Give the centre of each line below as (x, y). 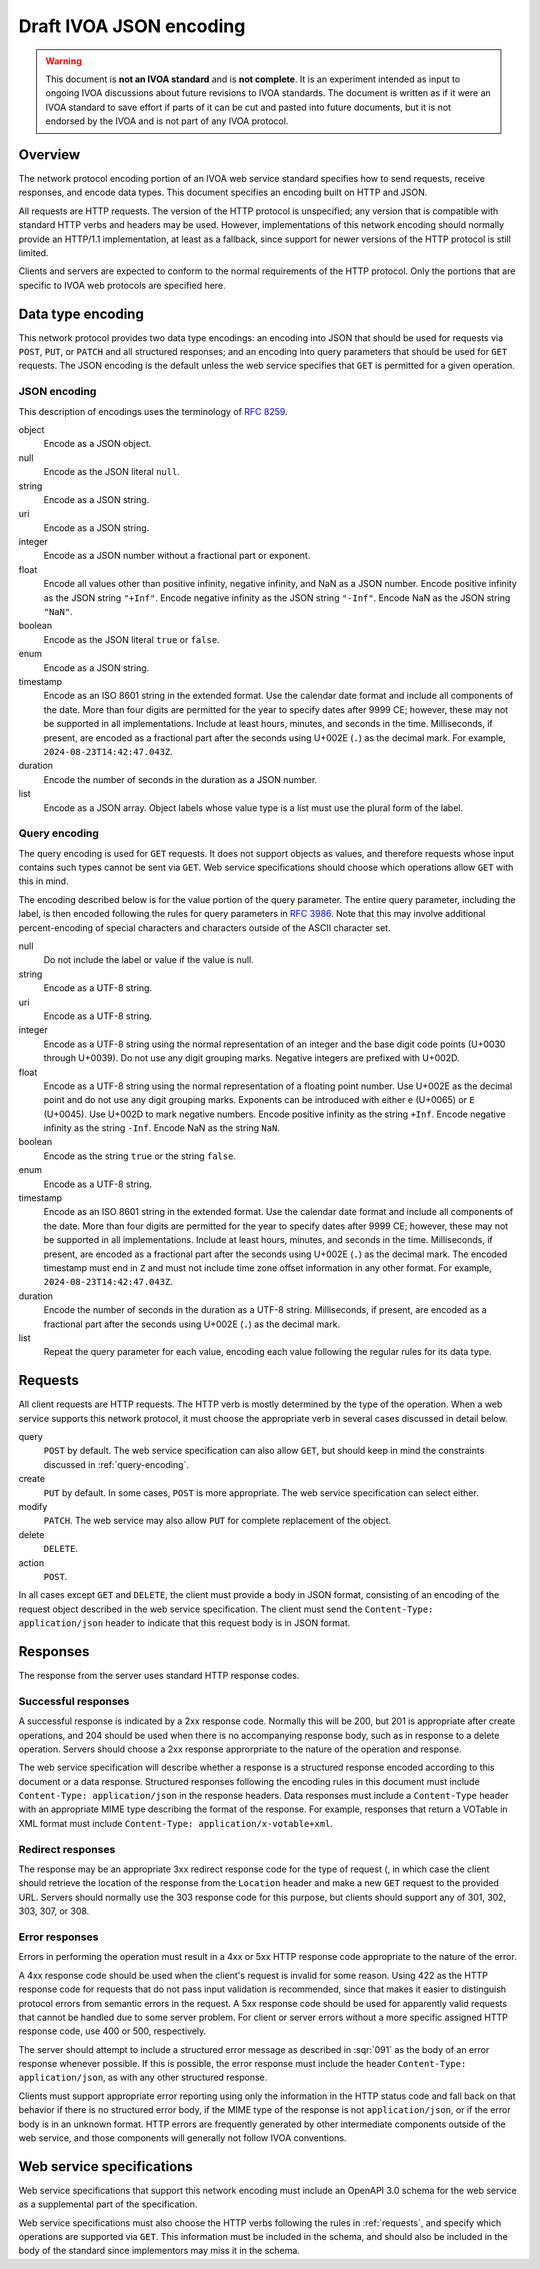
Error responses (58, 1937)
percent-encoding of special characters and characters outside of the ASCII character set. (204, 927)
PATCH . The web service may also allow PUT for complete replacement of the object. (217, 1521)
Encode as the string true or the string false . (140, 1156)
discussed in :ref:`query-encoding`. (116, 1464)
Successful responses (74, 1701)
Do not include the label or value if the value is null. (148, 960)
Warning (63, 61)
